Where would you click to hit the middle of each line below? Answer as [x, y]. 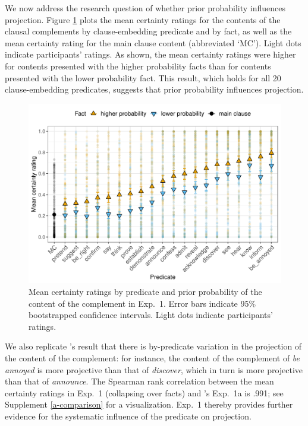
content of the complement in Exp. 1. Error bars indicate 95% [142, 303]
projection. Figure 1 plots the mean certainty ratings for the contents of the [143, 19]
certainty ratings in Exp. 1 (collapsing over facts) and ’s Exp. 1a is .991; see [144, 392]
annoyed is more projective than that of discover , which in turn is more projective [154, 369]
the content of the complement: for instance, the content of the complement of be [153, 357]
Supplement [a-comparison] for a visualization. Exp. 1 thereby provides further [149, 404]
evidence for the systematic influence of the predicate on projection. [128, 416]
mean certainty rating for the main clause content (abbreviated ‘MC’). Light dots [153, 42]
